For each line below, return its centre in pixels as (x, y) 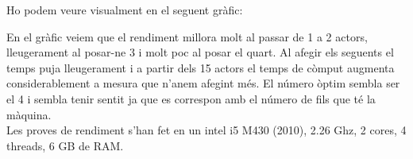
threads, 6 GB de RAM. (65, 145)
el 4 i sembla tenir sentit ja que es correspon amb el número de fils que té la (191, 98)
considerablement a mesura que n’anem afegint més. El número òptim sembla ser (203, 83)
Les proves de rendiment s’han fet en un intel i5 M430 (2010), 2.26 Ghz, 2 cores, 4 (206, 130)
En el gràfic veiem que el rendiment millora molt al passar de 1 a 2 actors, (187, 36)
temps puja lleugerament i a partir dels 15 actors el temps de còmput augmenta (201, 67)
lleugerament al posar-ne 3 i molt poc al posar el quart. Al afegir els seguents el (200, 52)
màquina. (29, 114)
